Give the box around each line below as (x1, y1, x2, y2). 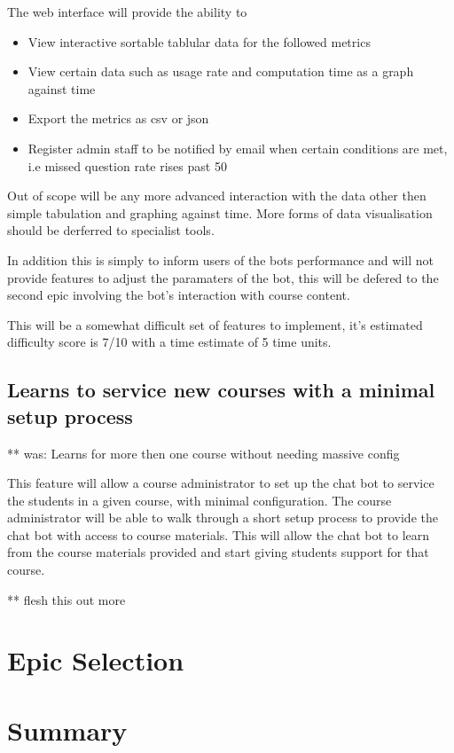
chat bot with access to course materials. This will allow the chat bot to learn (7, 525, 430, 544)
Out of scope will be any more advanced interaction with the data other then (7, 186, 427, 205)
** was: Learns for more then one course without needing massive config (7, 443, 400, 462)
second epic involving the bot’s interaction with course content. (7, 286, 350, 304)
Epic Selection (7, 642, 184, 678)
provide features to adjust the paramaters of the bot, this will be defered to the (7, 268, 439, 286)
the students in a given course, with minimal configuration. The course (7, 490, 392, 509)
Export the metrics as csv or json (27, 109, 209, 128)
